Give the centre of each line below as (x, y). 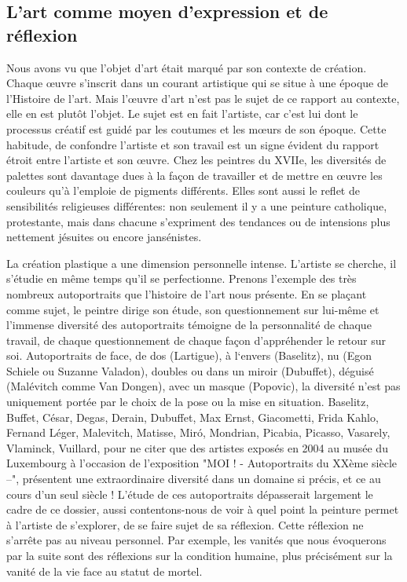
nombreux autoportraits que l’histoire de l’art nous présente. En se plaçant (187, 293)
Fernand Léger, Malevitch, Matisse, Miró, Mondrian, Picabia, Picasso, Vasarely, (198, 432)
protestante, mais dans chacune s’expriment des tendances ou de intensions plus (198, 221)
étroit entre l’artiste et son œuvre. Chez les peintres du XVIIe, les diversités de (196, 160)
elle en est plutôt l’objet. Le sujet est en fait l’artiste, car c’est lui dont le (182, 113)
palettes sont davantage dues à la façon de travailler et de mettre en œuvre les (194, 175)
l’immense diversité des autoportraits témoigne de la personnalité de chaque (189, 325)
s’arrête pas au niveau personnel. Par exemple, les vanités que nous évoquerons (196, 540)
